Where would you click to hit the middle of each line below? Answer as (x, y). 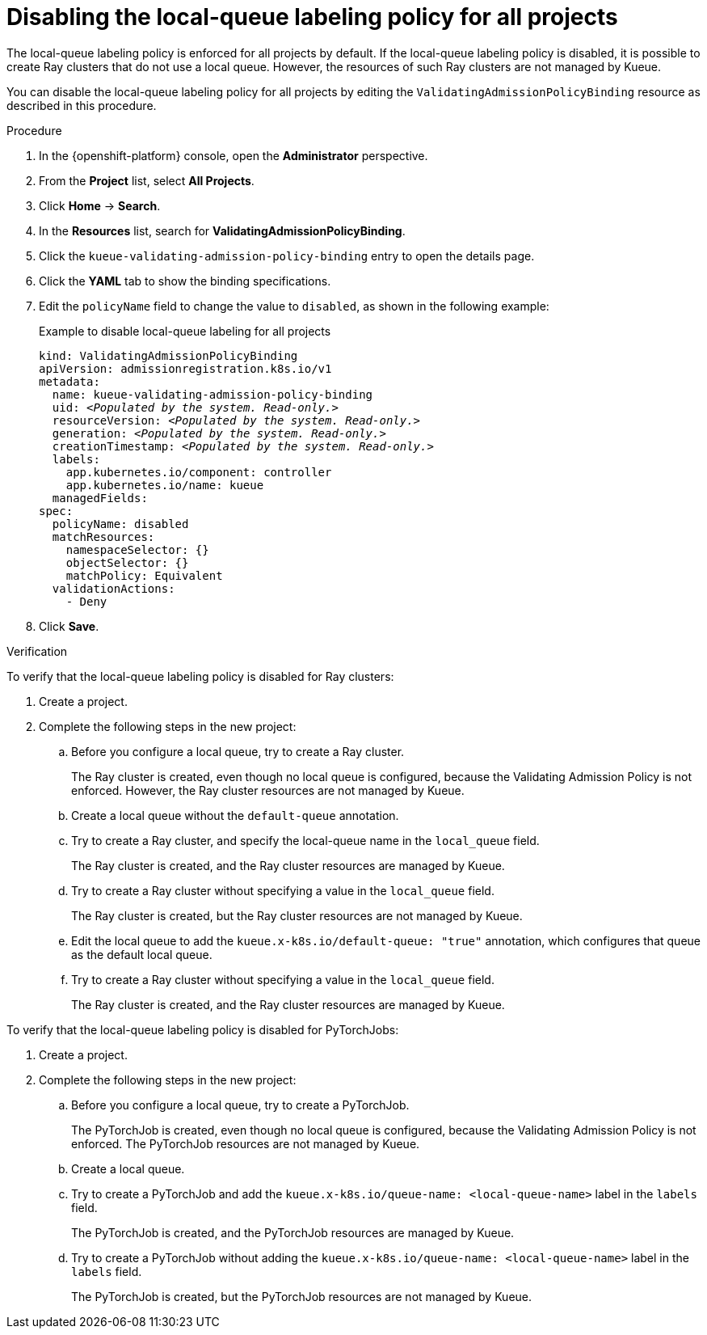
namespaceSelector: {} (137, 549)
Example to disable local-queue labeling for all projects (185, 331)
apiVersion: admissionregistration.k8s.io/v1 (185, 368)
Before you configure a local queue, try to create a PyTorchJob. (240, 1105)
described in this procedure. (82, 105)
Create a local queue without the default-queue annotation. (235, 815)
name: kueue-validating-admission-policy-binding (213, 394)
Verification (37, 651)
